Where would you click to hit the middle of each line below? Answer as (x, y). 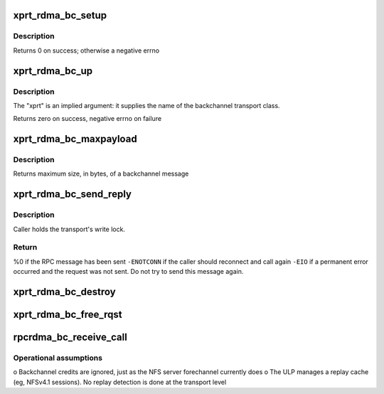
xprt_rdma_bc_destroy (65, 292)
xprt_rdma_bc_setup (60, 15)
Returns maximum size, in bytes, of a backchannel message (101, 174)
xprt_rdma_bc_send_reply (72, 195)
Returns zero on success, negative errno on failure (87, 119)
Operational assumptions (58, 358)
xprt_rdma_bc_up (53, 71)
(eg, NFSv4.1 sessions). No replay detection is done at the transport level (120, 382)
